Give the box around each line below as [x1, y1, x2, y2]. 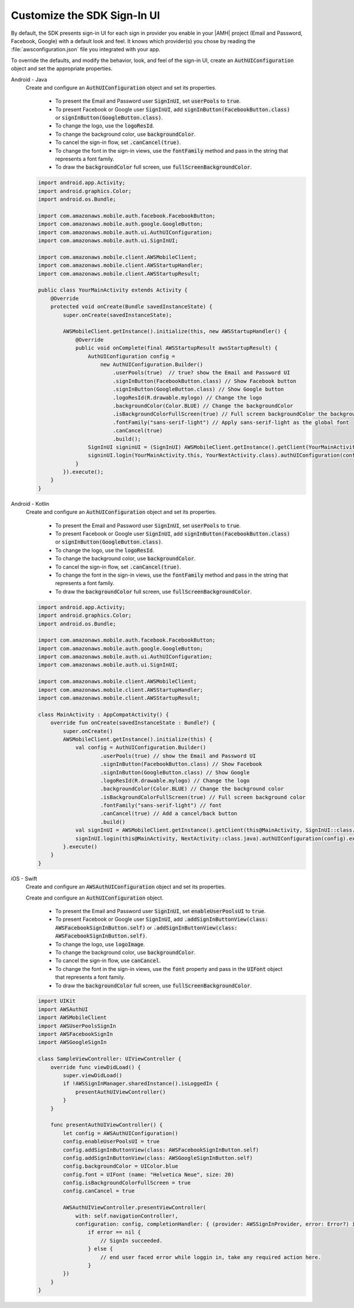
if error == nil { [87, 1229, 141, 1236]
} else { [87, 1245, 113, 1253]
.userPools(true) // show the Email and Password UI [100, 753, 256, 759]
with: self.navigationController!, [75, 1212, 178, 1219]
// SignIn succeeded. [100, 1237, 163, 1244]
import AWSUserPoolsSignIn [38, 1022, 116, 1029]
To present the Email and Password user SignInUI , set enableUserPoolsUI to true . [55, 907, 266, 914]
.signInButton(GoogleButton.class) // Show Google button [112, 386, 284, 393]
